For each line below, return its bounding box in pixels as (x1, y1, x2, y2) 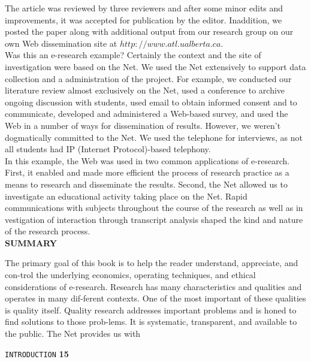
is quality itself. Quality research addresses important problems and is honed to (5, 303, 297, 316)
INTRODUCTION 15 (5, 347, 69, 360)
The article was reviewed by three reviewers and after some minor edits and (5, 2, 283, 14)
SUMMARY (5, 236, 57, 249)
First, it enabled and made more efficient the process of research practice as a (5, 166, 289, 179)
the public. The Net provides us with (5, 327, 141, 340)
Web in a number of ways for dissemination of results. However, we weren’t (5, 119, 281, 131)
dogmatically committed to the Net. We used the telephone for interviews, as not (5, 131, 303, 143)
